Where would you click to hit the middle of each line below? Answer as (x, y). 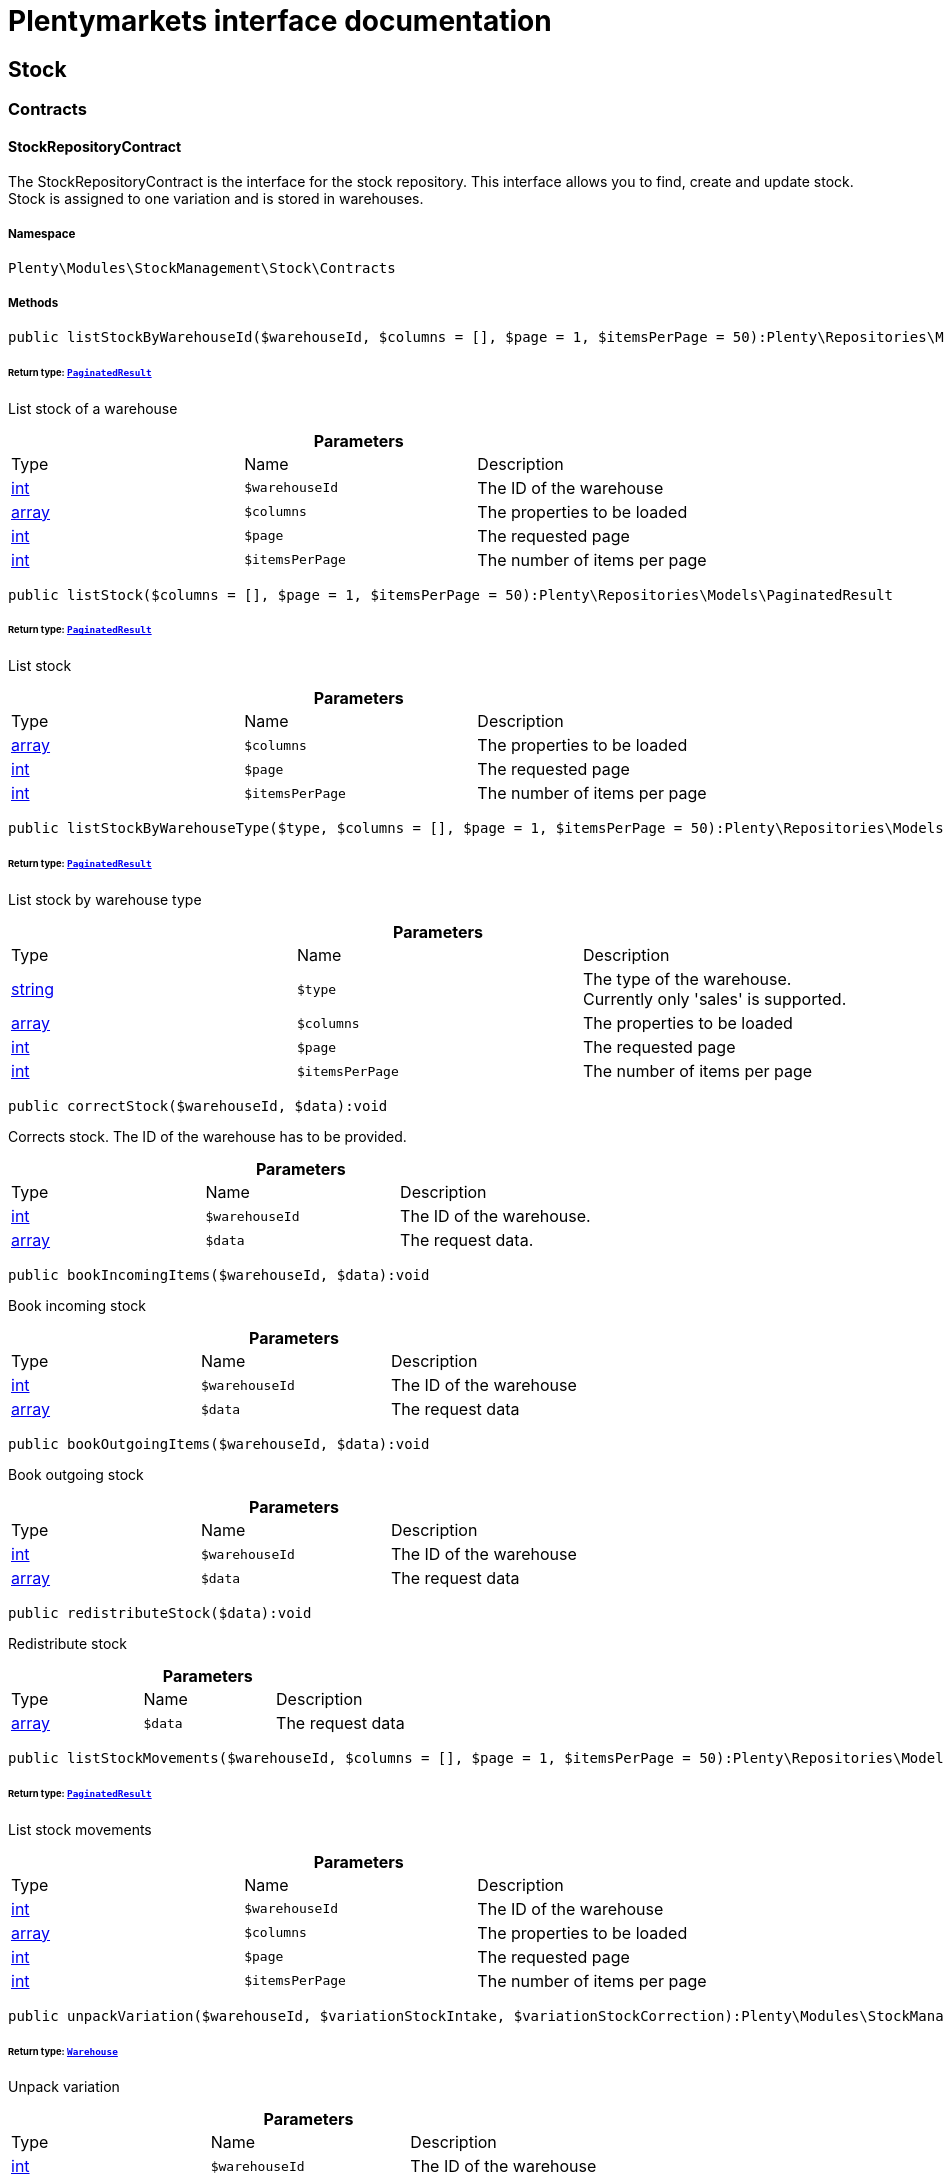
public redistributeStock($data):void (160, 1613)
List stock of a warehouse (93, 408)
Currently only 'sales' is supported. (714, 999)
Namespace (42, 233)
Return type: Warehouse (63, 2051)
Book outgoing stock (76, 1475)
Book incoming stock (77, 1306)
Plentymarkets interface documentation (280, 21)
